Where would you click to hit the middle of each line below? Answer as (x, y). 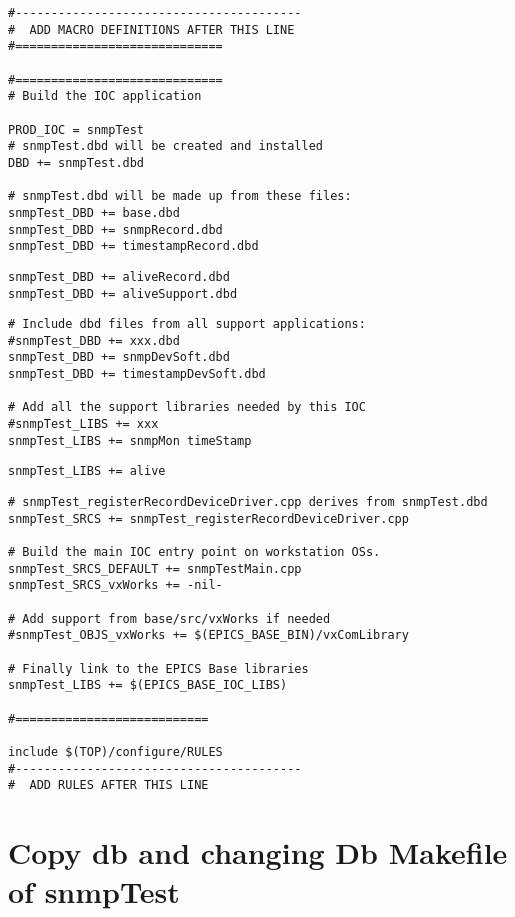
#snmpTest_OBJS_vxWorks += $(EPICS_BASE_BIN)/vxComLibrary (208, 635)
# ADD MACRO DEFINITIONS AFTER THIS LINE (151, 29)
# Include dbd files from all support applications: (187, 324)
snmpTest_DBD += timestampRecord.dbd (133, 246)
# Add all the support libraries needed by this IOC (187, 407)
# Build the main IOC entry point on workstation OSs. (194, 552)
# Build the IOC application (105, 96)
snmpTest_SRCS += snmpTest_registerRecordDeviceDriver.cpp (208, 518)
